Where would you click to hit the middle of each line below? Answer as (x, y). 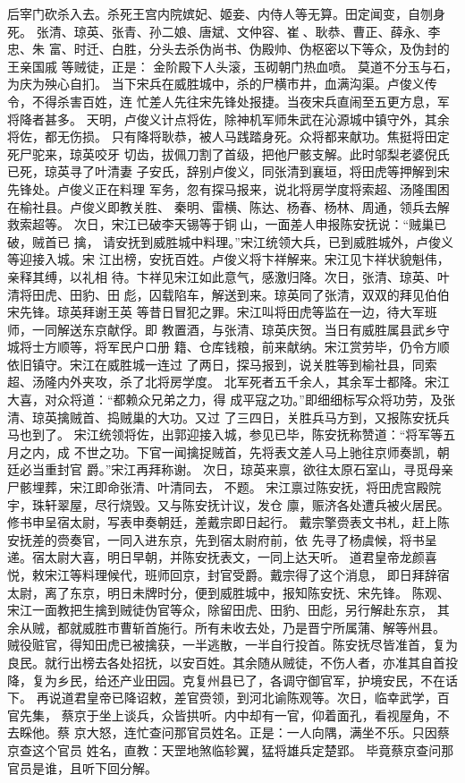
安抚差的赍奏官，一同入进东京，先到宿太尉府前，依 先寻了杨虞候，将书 (216, 539)
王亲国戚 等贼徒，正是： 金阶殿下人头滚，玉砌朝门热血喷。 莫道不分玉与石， (232, 66)
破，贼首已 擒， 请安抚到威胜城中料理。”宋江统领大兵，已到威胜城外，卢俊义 (230, 241)
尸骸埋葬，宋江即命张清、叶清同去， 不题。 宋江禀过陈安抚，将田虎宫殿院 (224, 487)
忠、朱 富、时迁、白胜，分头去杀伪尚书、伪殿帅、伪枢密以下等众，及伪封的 (228, 49)
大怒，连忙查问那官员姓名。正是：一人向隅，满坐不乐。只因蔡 (268, 732)
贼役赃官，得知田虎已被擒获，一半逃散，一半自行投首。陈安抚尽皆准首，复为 (232, 645)
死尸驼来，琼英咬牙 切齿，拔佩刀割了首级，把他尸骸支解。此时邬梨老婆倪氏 (228, 153)
